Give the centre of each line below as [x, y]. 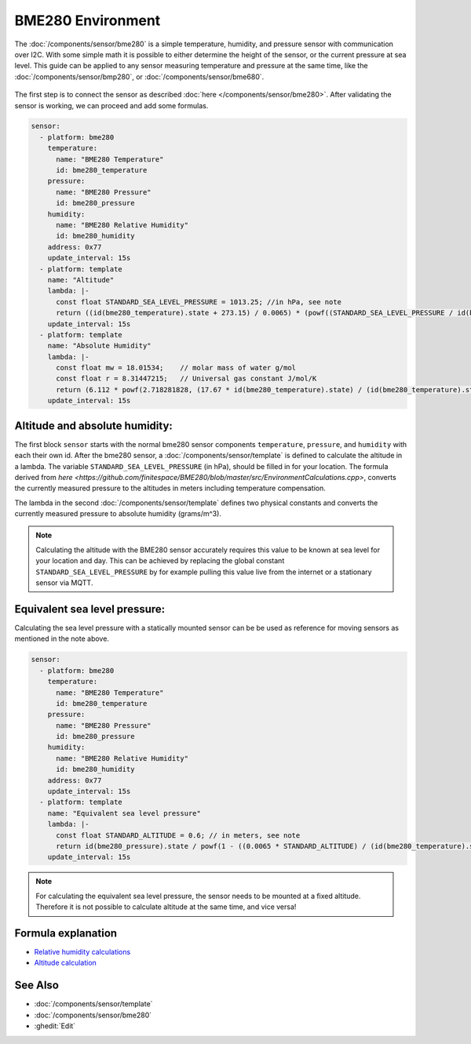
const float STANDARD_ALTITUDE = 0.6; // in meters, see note [178, 835]
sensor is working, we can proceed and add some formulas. [111, 105]
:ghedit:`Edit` [55, 1026]
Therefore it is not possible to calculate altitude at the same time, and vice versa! [166, 907]
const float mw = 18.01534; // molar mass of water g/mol [176, 368]
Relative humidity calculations [82, 952]
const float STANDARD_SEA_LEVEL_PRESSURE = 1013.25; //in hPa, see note [199, 302]
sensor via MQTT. [64, 583]
